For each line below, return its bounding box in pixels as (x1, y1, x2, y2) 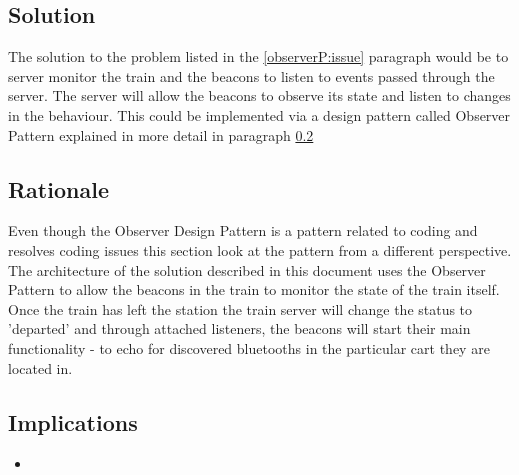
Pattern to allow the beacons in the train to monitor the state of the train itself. (8, 279, 500, 300)
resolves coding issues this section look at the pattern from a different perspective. (8, 239, 512, 260)
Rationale (8, 173, 109, 204)
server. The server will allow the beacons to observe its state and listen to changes (8, 85, 511, 106)
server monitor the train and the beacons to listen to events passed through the (8, 65, 495, 86)
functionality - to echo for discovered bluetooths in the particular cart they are (8, 337, 490, 358)
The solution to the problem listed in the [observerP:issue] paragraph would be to (8, 46, 509, 67)
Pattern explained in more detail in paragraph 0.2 (8, 124, 314, 145)
